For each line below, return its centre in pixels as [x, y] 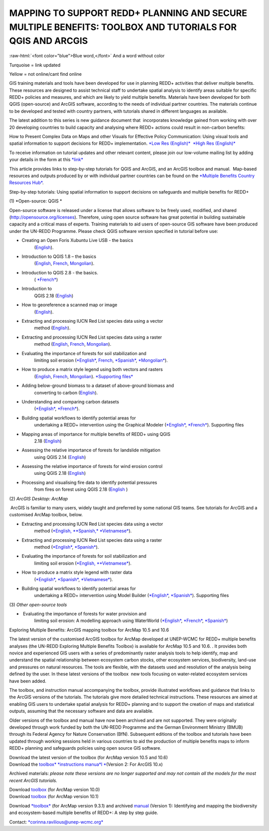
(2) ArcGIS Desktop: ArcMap [39, 498]
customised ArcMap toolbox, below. [46, 515]
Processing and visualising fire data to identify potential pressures [89, 482]
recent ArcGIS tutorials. [33, 780]
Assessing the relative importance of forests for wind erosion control [92, 466]
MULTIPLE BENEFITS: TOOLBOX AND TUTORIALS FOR [123, 27]
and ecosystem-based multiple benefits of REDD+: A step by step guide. [84, 813]
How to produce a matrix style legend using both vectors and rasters [92, 370]
